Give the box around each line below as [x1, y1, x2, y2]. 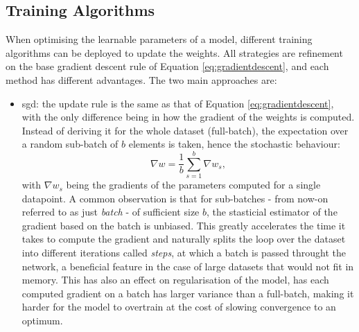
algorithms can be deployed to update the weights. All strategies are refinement [6, 45, 343, 60]
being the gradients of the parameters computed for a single [66, 177, 321, 192]
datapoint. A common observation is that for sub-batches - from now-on [21, 191, 329, 205]
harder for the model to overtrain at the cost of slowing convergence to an [21, 299, 336, 314]
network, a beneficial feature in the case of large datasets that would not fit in [21, 259, 354, 273]
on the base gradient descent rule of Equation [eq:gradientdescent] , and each [6, 59, 329, 73]
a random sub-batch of [21, 137, 119, 151]
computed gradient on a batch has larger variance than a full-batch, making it [21, 286, 354, 300]
